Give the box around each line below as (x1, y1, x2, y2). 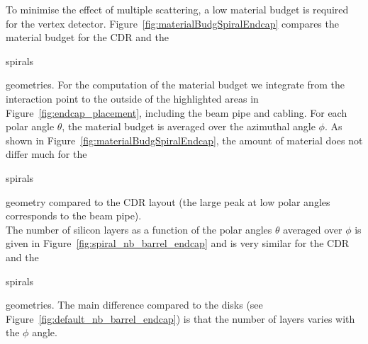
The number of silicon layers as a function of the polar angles (6, 222, 272, 236)
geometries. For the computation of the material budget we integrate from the (6, 77, 345, 92)
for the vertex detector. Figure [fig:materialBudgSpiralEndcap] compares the (6, 16, 339, 30)
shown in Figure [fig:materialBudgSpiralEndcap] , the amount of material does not (6, 132, 363, 147)
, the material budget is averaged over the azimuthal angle (62, 119, 316, 134)
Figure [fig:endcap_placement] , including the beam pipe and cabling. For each (6, 105, 347, 120)
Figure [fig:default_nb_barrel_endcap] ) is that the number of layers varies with (6, 311, 355, 326)
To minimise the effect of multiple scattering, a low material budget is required (6, 2, 349, 16)
